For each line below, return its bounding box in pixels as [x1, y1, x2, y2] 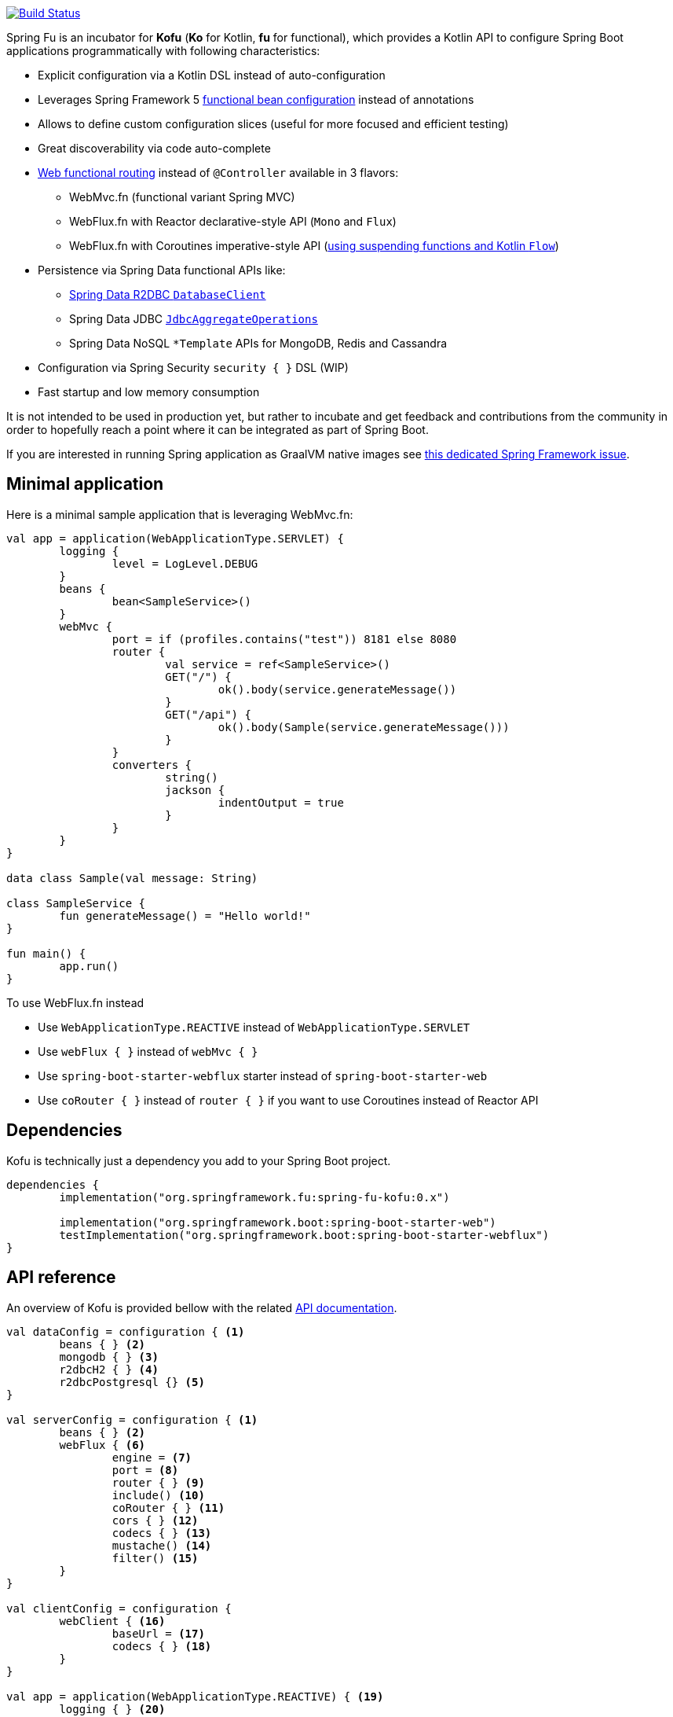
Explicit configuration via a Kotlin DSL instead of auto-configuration [38, 68, 386, 82]
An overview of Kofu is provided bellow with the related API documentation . [6, 1300, 397, 1314]
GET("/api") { [165, 708, 251, 721]
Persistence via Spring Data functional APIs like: [38, 263, 286, 277]
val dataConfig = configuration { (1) [6, 1325, 245, 1338]
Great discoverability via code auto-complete [38, 142, 271, 155]
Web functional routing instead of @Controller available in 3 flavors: [38, 166, 399, 179]
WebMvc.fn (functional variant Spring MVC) [69, 190, 295, 204]
